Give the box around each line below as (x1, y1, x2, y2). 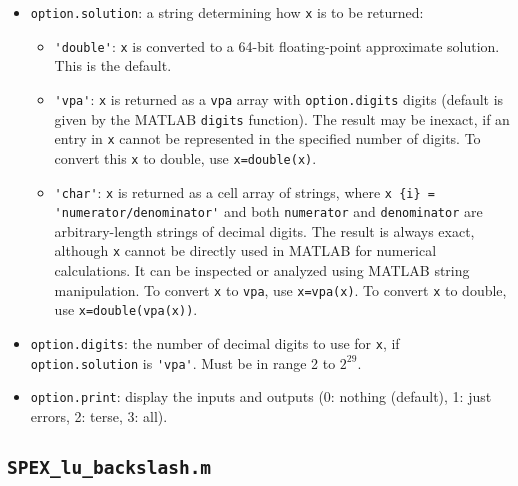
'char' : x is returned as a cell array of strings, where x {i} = (54, 181, 435, 202)
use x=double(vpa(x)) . (54, 299, 198, 320)
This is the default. (54, 55, 172, 76)
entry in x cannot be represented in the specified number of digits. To (54, 128, 481, 149)
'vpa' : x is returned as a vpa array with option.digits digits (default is (54, 88, 504, 109)
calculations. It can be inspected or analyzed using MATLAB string (54, 260, 470, 281)
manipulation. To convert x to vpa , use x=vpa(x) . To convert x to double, (54, 279, 507, 300)
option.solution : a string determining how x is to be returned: (30, 2, 424, 22)
